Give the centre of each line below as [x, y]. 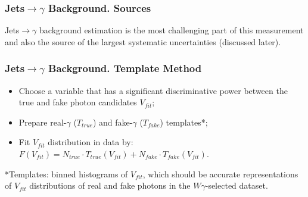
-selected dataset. [237, 185]
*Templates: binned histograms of [66, 173]
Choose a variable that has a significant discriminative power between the [153, 90]
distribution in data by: [91, 142]
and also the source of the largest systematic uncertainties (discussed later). [143, 41]
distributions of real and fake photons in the [110, 185]
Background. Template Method [125, 68]
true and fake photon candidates [78, 102]
